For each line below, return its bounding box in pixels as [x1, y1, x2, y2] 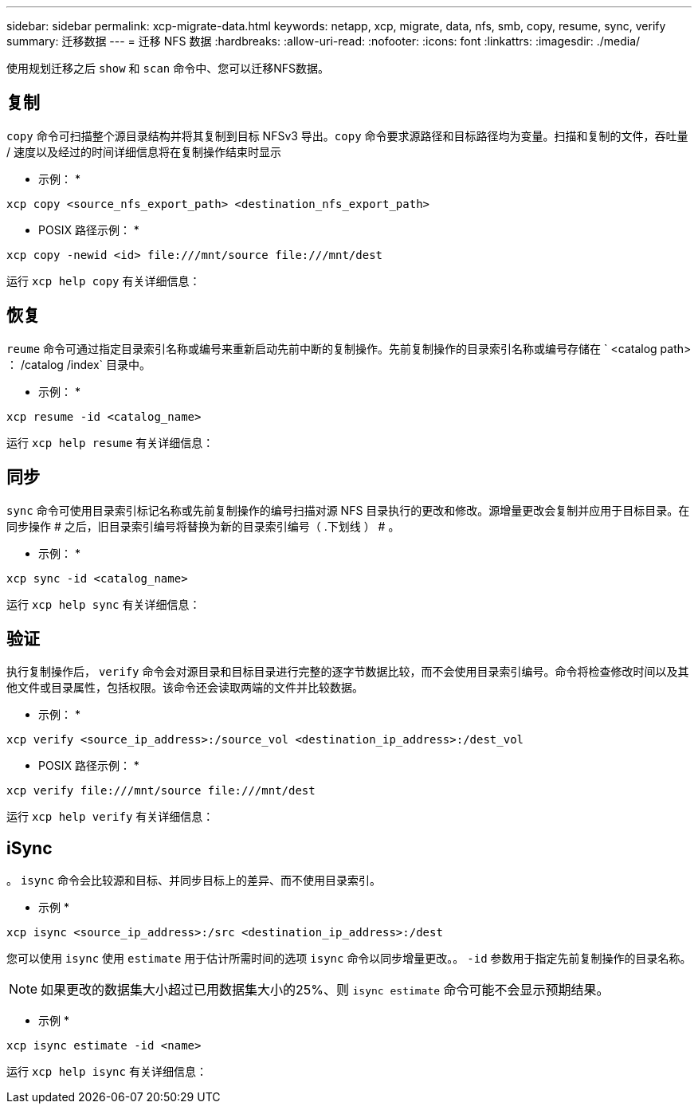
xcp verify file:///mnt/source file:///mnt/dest [6, 784, 316, 798]
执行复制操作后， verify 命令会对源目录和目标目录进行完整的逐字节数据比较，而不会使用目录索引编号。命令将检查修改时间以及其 [6, 665, 689, 679]
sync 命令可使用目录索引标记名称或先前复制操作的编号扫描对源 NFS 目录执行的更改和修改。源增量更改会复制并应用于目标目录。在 [6, 503, 690, 517]
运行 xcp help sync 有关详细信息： [6, 597, 201, 611]
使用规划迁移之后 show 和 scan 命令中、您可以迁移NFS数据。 [6, 61, 329, 75]
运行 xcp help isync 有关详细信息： [6, 1065, 207, 1079]
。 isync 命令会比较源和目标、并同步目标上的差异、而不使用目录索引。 [6, 873, 382, 888]
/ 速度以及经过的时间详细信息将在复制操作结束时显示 [6, 144, 281, 159]
